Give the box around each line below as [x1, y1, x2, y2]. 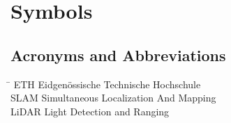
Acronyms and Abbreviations [10, 44, 226, 65]
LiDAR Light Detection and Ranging [10, 104, 170, 118]
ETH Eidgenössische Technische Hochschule [13, 76, 201, 91]
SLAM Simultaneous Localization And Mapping [10, 90, 216, 105]
